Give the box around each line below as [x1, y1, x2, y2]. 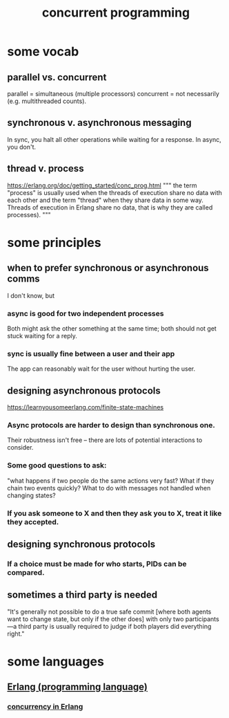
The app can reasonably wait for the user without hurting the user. [7, 365, 196, 373]
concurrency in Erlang [7, 702, 83, 712]
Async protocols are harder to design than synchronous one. [7, 420, 215, 430]
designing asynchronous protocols [7, 385, 161, 396]
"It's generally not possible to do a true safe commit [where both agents [7, 607, 212, 616]
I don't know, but [7, 291, 55, 300]
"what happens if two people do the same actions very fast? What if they [7, 476, 215, 485]
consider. [7, 443, 34, 452]
